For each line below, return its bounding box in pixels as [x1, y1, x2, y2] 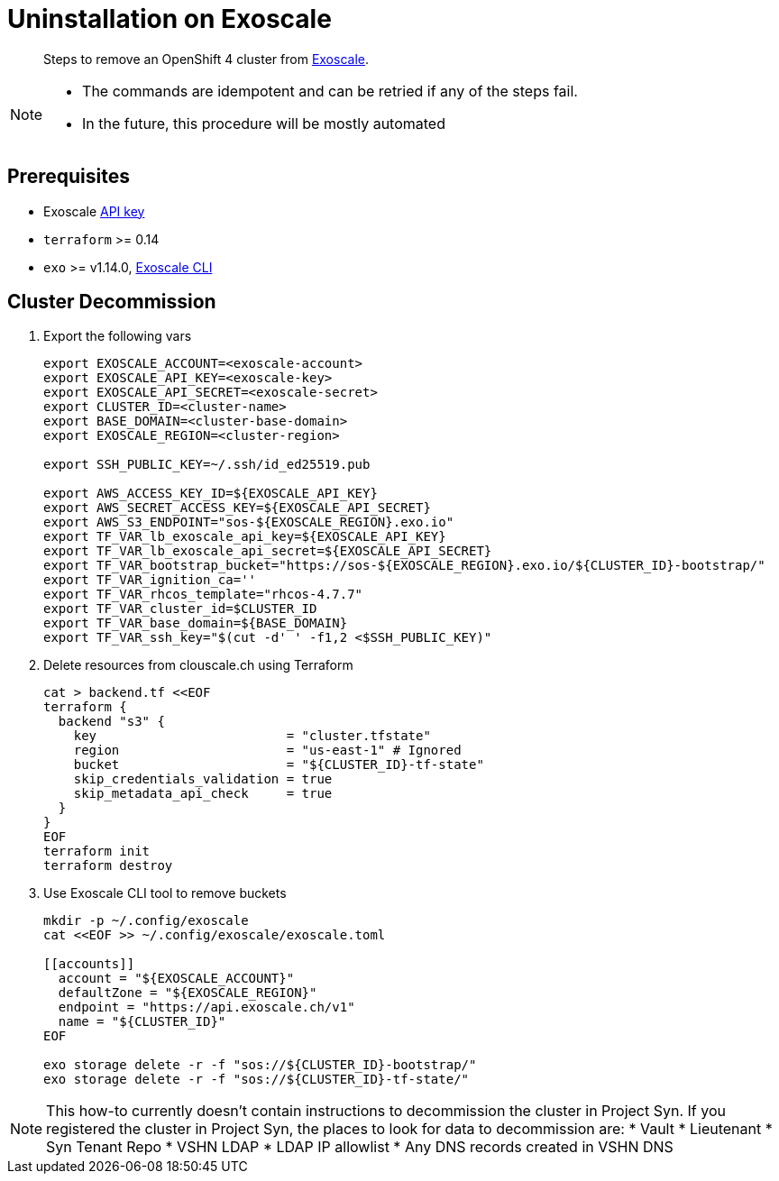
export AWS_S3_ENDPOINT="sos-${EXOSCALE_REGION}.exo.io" [43, 515, 454, 530]
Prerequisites [7, 165, 130, 188]
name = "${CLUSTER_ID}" [58, 1014, 226, 1030]
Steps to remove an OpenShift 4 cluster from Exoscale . [43, 50, 369, 67]
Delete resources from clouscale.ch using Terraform [43, 657, 353, 673]
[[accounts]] [43, 957, 135, 972]
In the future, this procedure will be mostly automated [82, 114, 445, 133]
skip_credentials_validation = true [73, 772, 333, 787]
